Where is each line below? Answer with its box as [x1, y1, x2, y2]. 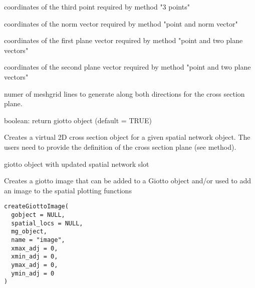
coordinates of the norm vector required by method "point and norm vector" [4, 18, 238, 29]
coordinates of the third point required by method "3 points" [4, 2, 190, 12]
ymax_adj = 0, [11, 261, 58, 268]
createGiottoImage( [4, 203, 69, 210]
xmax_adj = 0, [11, 244, 58, 252]
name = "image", [11, 236, 65, 243]
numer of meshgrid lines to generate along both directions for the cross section [4, 88, 245, 99]
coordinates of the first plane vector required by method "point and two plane [4, 35, 243, 46]
